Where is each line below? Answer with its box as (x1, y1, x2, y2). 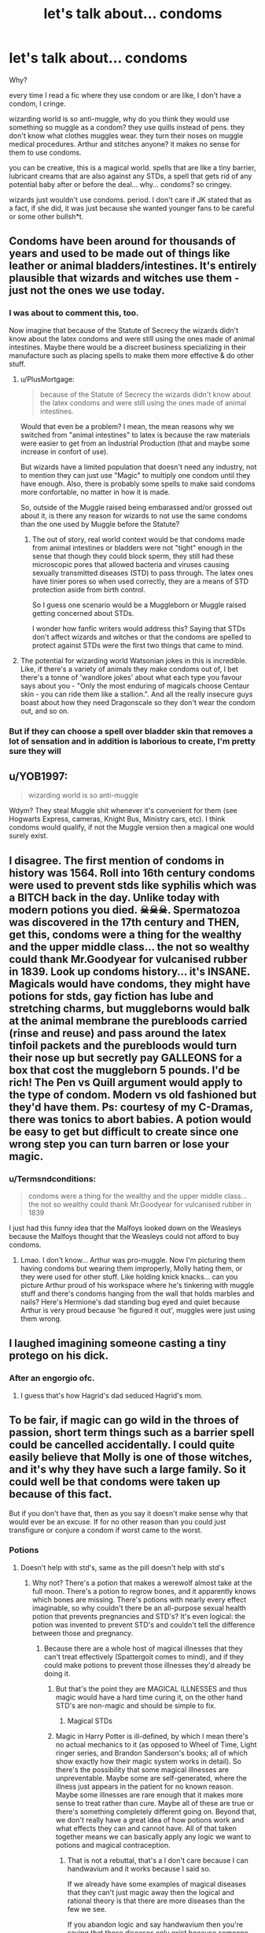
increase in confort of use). (20, 446, 109, 456)
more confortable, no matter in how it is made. (20, 487, 171, 497)
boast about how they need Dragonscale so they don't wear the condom (20, 697, 256, 707)
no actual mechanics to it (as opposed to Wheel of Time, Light (55, 1740, 257, 1749)
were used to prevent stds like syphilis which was (9, 879, 257, 892)
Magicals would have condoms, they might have (9, 977, 251, 991)
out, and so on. (20, 706, 70, 715)
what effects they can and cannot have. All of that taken (55, 1823, 237, 1833)
